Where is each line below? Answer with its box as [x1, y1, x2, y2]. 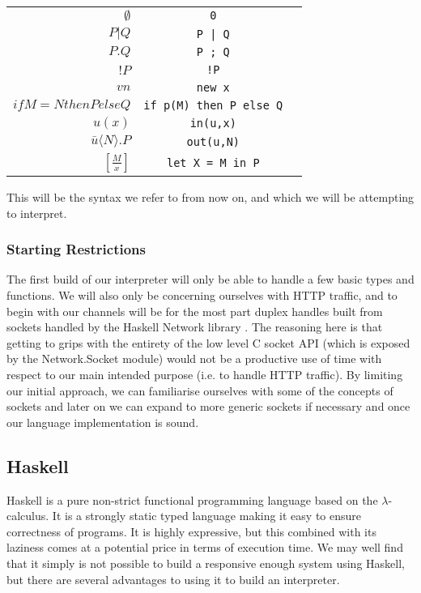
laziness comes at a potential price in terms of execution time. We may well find [6, 539, 403, 556]
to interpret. [6, 204, 67, 221]
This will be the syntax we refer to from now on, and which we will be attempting [6, 189, 415, 205]
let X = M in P [166, 156, 260, 169]
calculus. [6, 507, 49, 524]
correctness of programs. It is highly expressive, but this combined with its [6, 523, 376, 540]
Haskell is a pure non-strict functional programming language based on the [6, 491, 378, 508]
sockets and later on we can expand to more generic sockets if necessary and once [6, 398, 410, 415]
